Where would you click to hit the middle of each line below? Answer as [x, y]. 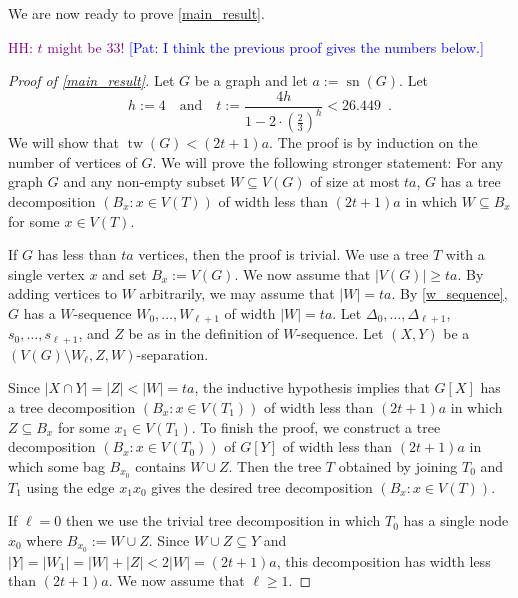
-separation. [172, 353]
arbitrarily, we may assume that [237, 293]
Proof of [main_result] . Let [91, 80]
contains [160, 465]
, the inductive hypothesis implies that [312, 387]
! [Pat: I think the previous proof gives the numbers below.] [302, 46]
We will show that [63, 142]
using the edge [70, 486]
